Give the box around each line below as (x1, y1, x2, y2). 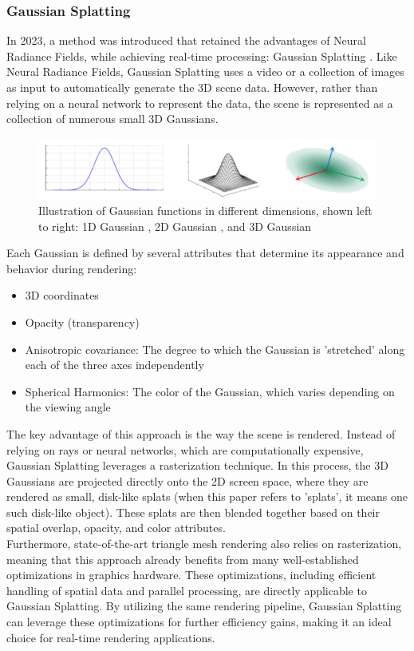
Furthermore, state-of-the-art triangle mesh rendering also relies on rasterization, (6, 535, 402, 552)
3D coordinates (25, 287, 99, 304)
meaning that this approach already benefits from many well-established (6, 550, 359, 567)
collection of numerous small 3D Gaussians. (6, 110, 219, 127)
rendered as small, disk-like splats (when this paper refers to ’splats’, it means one (6, 488, 408, 505)
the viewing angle (25, 399, 111, 415)
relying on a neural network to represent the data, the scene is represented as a (6, 94, 393, 111)
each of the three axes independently (25, 356, 204, 373)
